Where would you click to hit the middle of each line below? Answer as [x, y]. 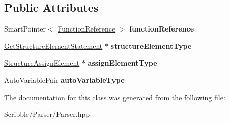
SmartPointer [25, 29]
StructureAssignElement [42, 63]
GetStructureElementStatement [53, 45]
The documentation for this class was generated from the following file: [115, 97]
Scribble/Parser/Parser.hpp [47, 114]
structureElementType [151, 45]
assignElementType [122, 63]
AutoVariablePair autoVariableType [64, 80]
